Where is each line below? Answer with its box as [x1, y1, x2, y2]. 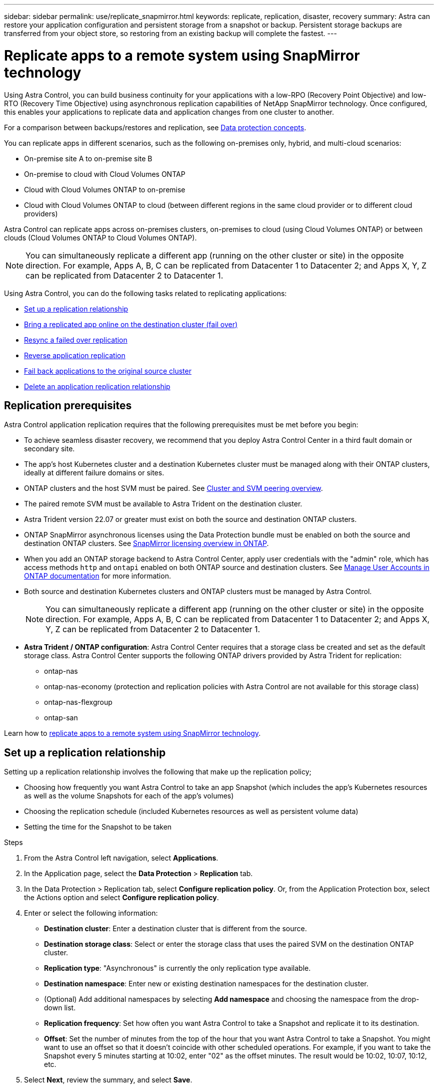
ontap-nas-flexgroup [44, 698, 112, 707]
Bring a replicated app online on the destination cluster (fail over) [24, 320, 238, 329]
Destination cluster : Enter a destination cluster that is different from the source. [44, 924, 307, 933]
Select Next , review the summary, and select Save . [24, 1075, 192, 1084]
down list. [44, 1003, 76, 1012]
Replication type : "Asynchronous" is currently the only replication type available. [44, 964, 311, 973]
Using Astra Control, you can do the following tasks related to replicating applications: [4, 289, 287, 298]
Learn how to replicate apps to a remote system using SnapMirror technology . [4, 729, 261, 738]
